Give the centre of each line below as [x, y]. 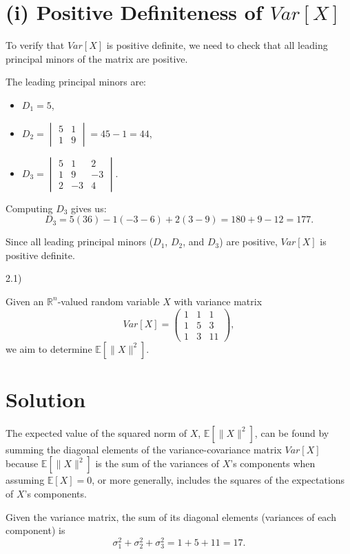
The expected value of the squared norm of [96, 432]
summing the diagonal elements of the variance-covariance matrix [144, 449]
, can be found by [292, 432]
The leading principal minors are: [76, 82]
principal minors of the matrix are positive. [97, 58]
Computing [29, 208]
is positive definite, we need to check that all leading [217, 45]
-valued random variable [109, 301]
